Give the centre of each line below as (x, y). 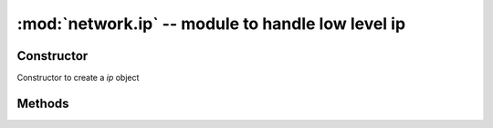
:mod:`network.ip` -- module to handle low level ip (211, 24)
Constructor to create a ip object (78, 78)
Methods (43, 103)
